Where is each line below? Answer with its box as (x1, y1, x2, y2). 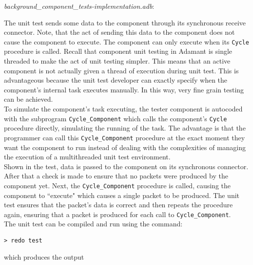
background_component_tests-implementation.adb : (4, 1, 155, 11)
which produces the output (4, 251, 84, 262)
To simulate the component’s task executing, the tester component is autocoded (4, 104, 243, 113)
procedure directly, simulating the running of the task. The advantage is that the (4, 123, 246, 133)
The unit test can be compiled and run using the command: (4, 219, 183, 229)
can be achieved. (4, 94, 53, 104)
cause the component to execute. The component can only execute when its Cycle (4, 36, 249, 46)
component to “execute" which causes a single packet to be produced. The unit (4, 190, 240, 200)
